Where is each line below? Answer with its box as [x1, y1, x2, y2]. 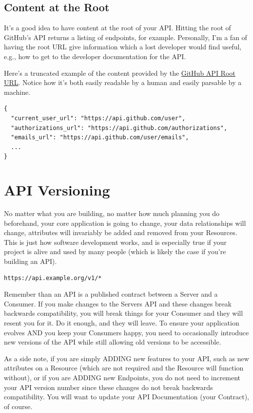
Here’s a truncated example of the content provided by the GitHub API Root [4, 67, 235, 78]
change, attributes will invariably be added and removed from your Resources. [4, 227, 237, 238]
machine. [4, 87, 31, 97]
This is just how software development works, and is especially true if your [4, 237, 227, 247]
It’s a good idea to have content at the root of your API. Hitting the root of [4, 22, 231, 33]
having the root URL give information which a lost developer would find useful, [4, 42, 242, 52]
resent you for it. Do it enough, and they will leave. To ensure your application [4, 317, 239, 327]
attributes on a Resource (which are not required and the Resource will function [4, 363, 244, 373]
